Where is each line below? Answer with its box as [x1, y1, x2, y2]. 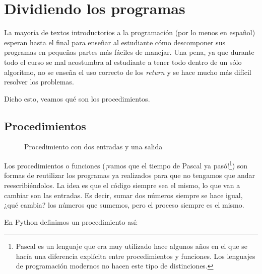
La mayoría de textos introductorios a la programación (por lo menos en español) [4, 27, 255, 38]
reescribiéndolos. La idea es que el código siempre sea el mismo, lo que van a [4, 179, 240, 190]
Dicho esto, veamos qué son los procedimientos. [4, 93, 150, 104]
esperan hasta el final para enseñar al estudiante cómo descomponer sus [4, 37, 225, 47]
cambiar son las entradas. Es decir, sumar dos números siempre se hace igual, [4, 190, 243, 200]
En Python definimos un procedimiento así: [4, 216, 138, 227]
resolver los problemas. [4, 76, 74, 87]
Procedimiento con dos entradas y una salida [24, 141, 163, 152]
